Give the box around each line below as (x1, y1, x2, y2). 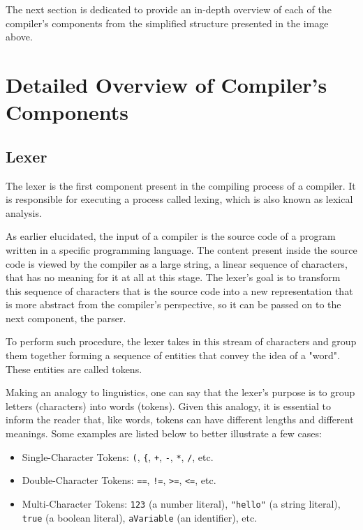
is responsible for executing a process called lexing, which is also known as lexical (6, 192, 353, 206)
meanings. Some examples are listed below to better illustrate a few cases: (6, 426, 322, 441)
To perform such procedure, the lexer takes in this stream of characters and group (6, 334, 357, 349)
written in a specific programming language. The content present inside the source (6, 242, 357, 257)
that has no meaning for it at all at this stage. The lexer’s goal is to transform (6, 270, 341, 285)
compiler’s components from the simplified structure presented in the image (6, 15, 329, 30)
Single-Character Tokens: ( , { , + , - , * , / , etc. (22, 449, 214, 464)
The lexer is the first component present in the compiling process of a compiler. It (6, 178, 356, 192)
